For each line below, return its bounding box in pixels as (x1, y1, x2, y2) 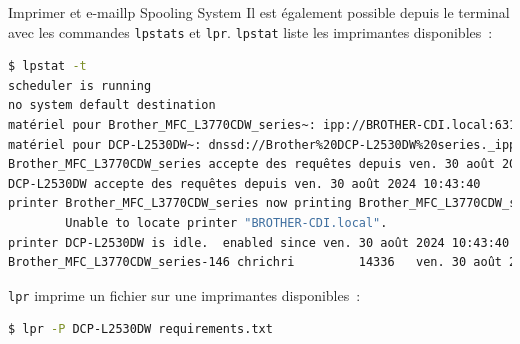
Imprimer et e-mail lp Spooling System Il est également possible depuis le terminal (8, 2, 510, 22)
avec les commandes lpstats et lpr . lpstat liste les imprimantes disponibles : (8, 21, 493, 42)
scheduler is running (8, 78, 152, 93)
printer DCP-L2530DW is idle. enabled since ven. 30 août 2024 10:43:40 (8, 235, 510, 250)
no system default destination (8, 98, 216, 113)
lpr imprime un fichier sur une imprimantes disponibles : (8, 284, 361, 305)
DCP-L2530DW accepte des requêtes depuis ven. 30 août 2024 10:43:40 (8, 176, 481, 191)
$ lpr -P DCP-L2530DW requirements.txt (8, 322, 273, 337)
